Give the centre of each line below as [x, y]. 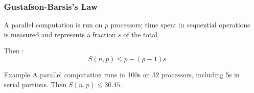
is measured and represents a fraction [60, 34]
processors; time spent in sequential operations [180, 25]
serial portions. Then [35, 84]
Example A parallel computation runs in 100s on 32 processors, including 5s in [122, 74]
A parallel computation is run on [53, 25]
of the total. [141, 34]
